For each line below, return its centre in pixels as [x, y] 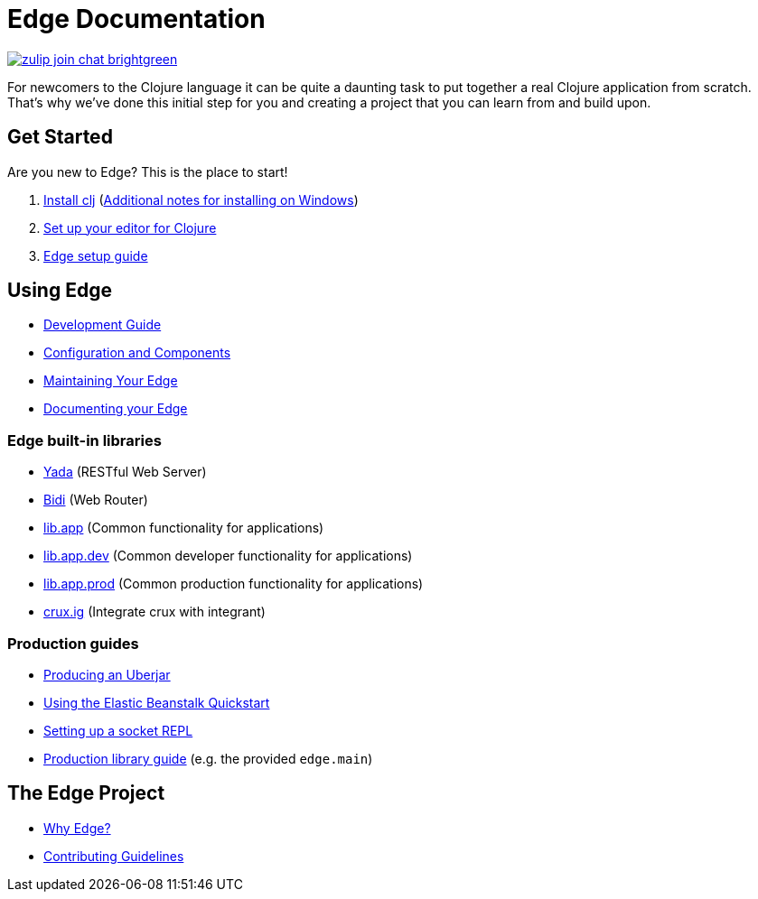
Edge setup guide [96, 255]
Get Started [60, 137]
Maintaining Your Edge [111, 381]
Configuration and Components [137, 353]
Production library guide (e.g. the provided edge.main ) [208, 758]
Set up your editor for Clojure [130, 227]
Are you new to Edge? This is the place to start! [148, 171]
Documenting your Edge [116, 409]
